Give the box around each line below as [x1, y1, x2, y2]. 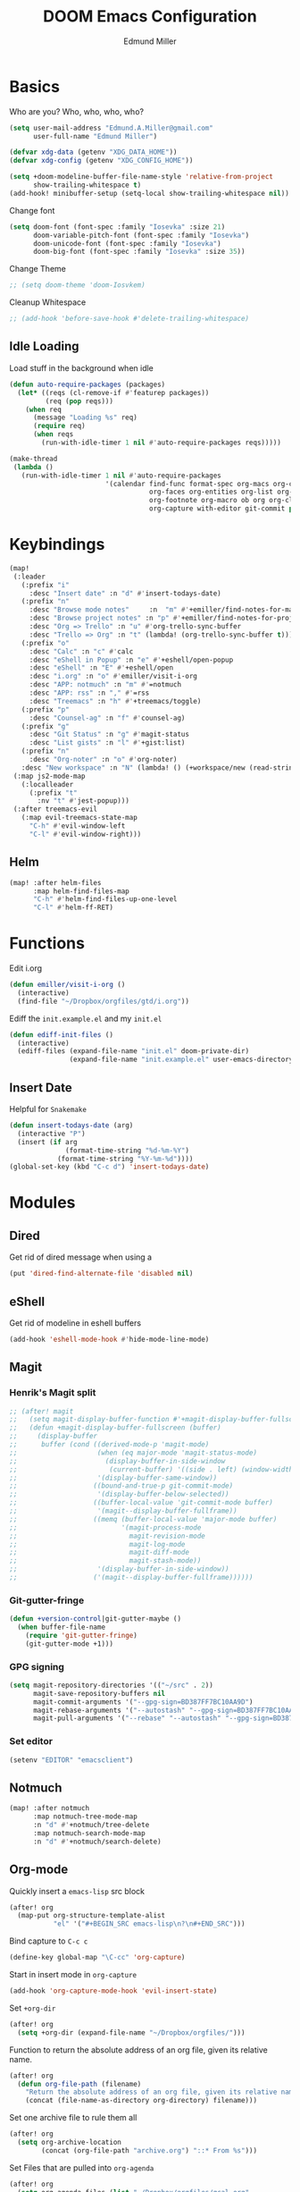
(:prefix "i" [21, 580, 70, 589]
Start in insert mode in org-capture [9, 1969, 137, 1980]
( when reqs [32, 430, 74, 439]
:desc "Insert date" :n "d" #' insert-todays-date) [29, 588, 221, 598]
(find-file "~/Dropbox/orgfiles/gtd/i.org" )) [17, 997, 190, 1006]
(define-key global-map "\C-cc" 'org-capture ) [9, 1953, 186, 1962]
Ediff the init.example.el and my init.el [9, 1013, 162, 1024]
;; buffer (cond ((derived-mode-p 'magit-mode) [9, 1440, 210, 1449]
